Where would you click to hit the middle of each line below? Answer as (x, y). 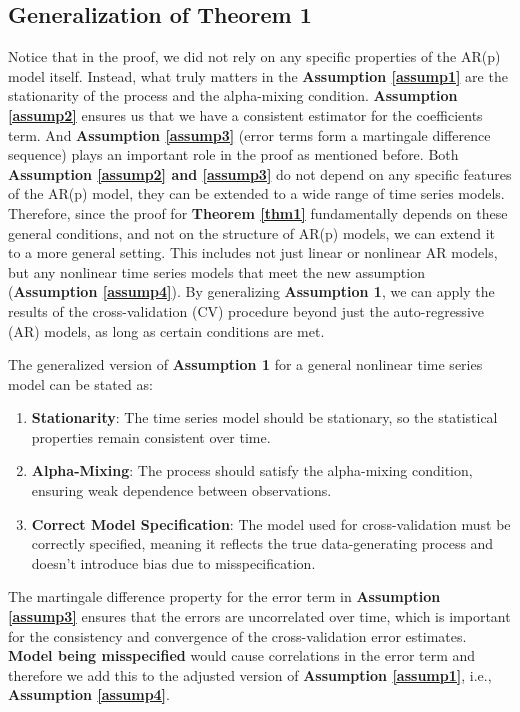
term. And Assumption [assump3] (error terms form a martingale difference (249, 134)
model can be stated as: (80, 383)
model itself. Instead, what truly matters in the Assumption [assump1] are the (258, 75)
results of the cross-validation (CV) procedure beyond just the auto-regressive (246, 310)
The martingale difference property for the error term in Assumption (224, 596)
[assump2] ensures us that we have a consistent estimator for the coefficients (245, 114)
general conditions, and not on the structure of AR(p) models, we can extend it (252, 232)
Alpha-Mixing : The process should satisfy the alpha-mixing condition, (252, 470)
